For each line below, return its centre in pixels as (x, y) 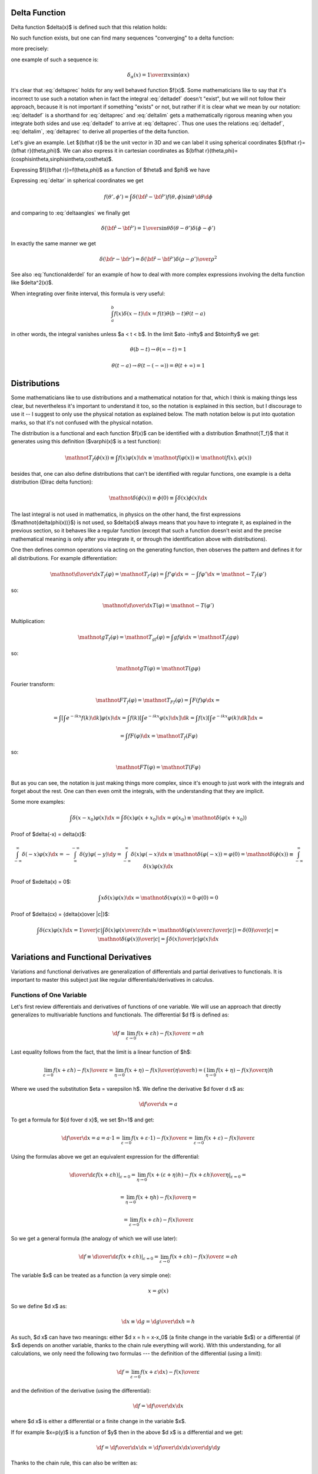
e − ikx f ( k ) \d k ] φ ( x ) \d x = (96, 718)
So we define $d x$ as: (39, 1306)
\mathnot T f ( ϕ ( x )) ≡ (90, 458)
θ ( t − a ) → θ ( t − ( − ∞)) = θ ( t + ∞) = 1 (158, 366)
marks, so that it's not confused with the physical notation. (82, 422)
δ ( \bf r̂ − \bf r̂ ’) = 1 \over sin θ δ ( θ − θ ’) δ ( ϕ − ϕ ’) (158, 228)
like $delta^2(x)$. (32, 282)
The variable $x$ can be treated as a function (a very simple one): (91, 1275)
